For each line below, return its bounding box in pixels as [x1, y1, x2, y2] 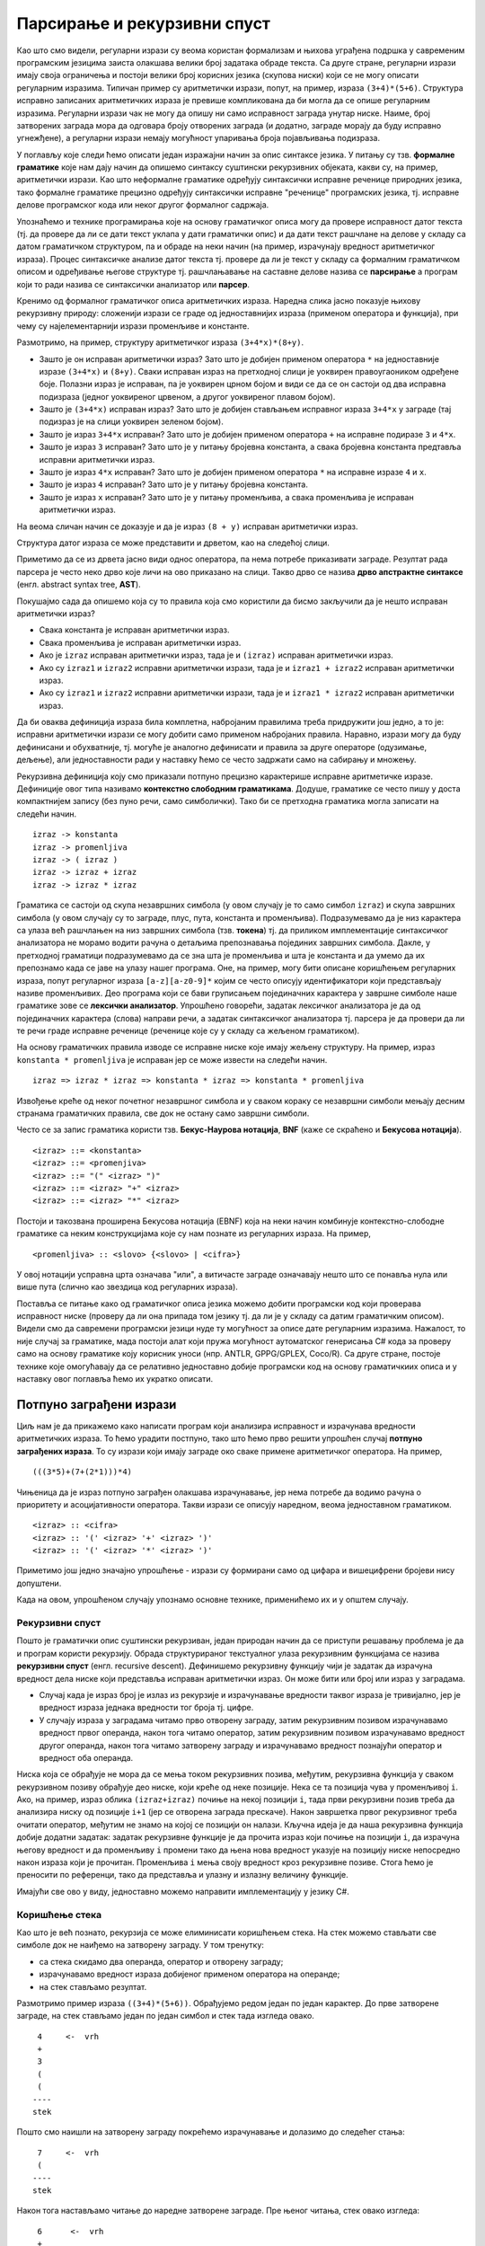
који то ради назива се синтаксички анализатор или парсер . [16, 279, 251, 289]
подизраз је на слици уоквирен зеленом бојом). [39, 416, 224, 427]
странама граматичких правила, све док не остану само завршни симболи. [16, 1108, 310, 1119]
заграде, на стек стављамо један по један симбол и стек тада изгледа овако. [16, 2011, 314, 2021]
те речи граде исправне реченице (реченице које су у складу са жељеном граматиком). [16, 1025, 360, 1037]
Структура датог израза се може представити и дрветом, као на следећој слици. [16, 537, 330, 548]
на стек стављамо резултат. [39, 1981, 147, 1992]
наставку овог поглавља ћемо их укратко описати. [16, 1374, 214, 1384]
